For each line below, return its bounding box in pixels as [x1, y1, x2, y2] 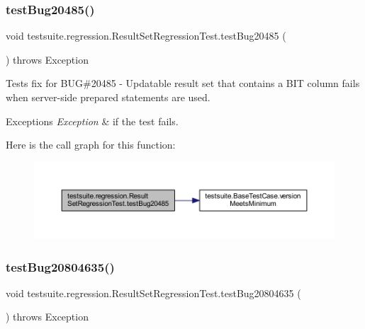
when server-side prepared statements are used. [6, 90, 210, 104]
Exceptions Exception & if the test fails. [6, 113, 179, 128]
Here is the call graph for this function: [6, 137, 176, 152]
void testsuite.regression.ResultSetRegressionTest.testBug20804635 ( [6, 285, 301, 300]
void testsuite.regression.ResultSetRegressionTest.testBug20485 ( [6, 28, 286, 43]
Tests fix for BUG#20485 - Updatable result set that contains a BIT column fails [6, 76, 360, 91]
